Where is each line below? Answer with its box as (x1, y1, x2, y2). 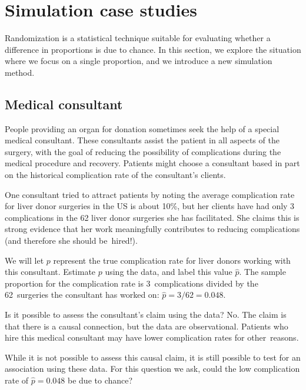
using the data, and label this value (105, 265, 232, 278)
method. (5, 66, 35, 78)
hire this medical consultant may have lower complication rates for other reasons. (5, 331, 299, 344)
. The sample (239, 265, 286, 278)
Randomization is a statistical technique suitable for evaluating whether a (5, 32, 271, 44)
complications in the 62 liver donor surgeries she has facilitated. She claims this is (5, 211, 300, 223)
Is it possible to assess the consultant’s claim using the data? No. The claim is (5, 308, 287, 321)
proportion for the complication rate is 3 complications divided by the (5, 277, 258, 289)
